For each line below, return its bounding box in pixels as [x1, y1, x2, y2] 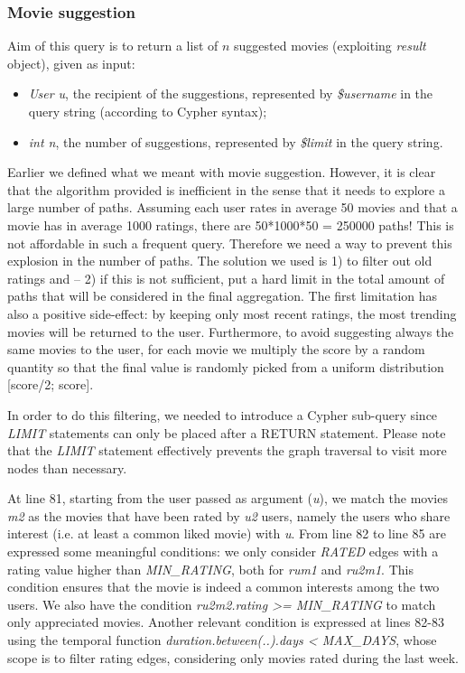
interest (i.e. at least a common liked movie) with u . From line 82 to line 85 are [7, 524, 446, 543]
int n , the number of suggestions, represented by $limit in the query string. [28, 132, 443, 151]
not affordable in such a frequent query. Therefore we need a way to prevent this [7, 233, 452, 252]
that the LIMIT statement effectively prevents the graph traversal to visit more [7, 441, 447, 460]
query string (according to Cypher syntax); [28, 102, 267, 120]
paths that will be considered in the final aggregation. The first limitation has [7, 286, 438, 305]
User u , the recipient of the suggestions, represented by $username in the [28, 84, 433, 103]
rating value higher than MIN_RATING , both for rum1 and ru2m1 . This [7, 559, 414, 578]
